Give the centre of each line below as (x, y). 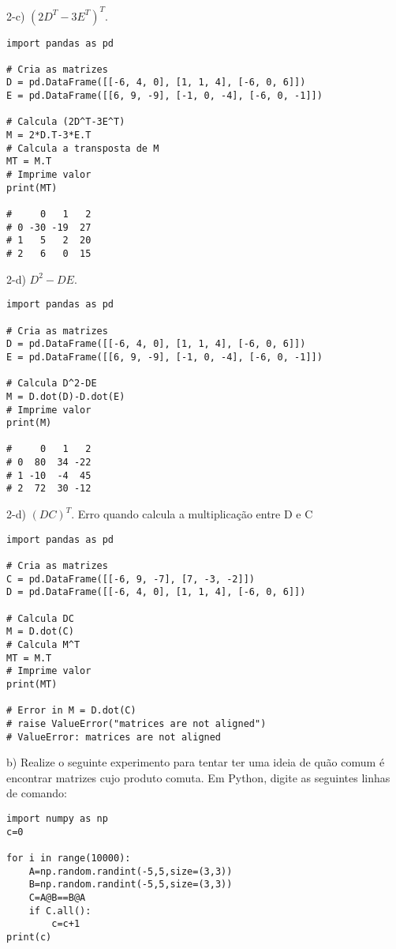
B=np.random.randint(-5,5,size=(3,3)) (131, 885)
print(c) (29, 937)
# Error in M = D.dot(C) (71, 711)
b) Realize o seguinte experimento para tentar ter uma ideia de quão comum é (196, 762)
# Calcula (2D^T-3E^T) (66, 122)
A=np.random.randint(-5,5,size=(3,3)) (131, 871)
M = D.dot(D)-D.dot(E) (66, 396)
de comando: (37, 793)
